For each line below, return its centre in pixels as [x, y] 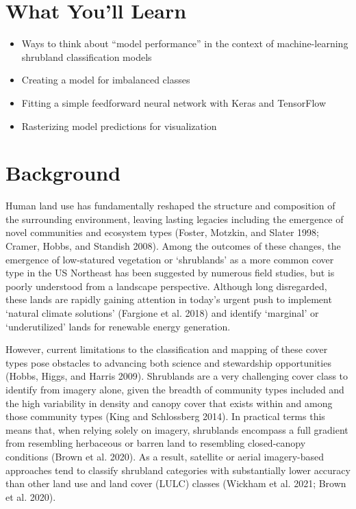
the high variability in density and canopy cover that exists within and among [169, 403]
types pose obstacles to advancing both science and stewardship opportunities [168, 362]
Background [63, 173]
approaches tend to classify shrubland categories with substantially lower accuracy [178, 470]
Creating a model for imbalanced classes [106, 80]
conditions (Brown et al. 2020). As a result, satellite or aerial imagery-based [165, 456]
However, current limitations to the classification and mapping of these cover [167, 349]
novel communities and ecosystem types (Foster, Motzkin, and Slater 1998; [162, 232]
